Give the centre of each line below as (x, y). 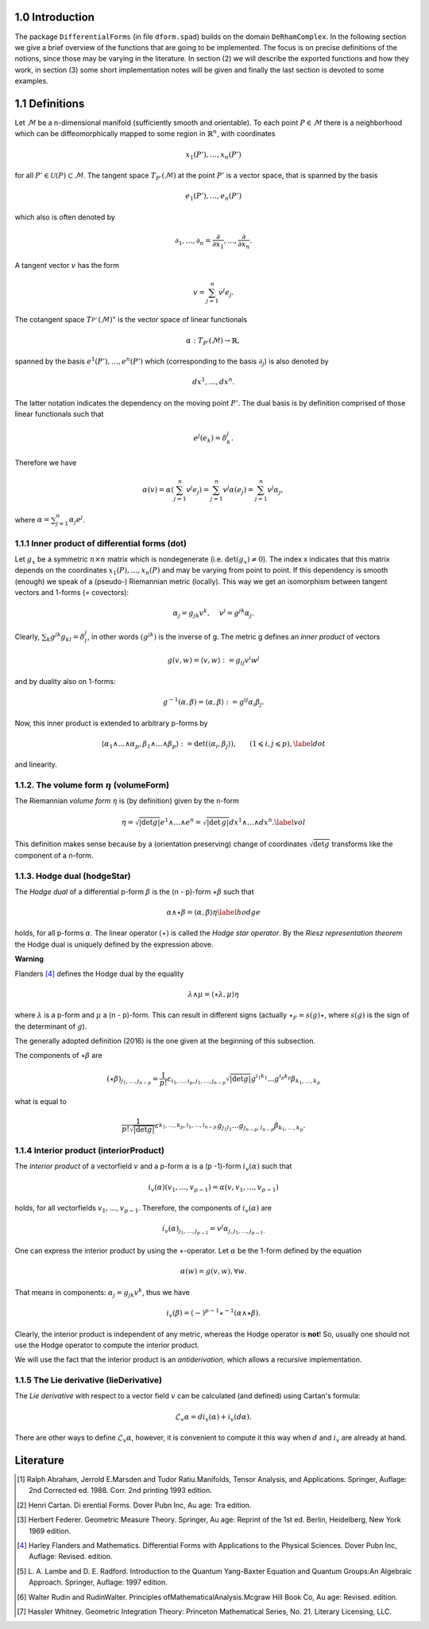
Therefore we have (46, 462)
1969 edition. (50, 1530)
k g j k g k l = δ (66, 637)
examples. (32, 81)
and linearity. (36, 764)
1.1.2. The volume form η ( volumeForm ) (92, 785)
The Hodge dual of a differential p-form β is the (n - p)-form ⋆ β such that (134, 892)
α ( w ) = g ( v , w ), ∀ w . (213, 1271)
